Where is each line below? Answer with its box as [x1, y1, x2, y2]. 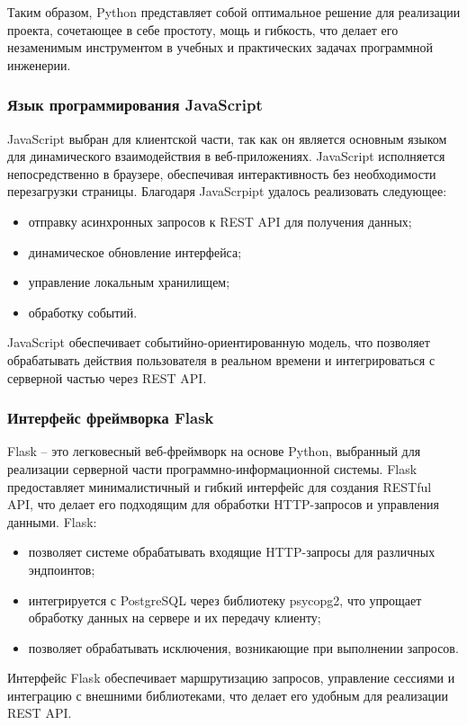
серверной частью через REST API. [7, 368, 207, 387]
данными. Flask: [7, 512, 97, 531]
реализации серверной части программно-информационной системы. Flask [7, 459, 418, 478]
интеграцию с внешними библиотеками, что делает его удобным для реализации [7, 685, 448, 704]
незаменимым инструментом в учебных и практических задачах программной [7, 38, 433, 57]
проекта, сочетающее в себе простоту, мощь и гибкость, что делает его [7, 20, 399, 39]
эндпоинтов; [28, 559, 95, 578]
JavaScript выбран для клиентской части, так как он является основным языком [7, 129, 447, 148]
